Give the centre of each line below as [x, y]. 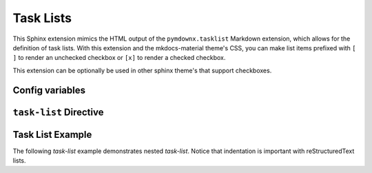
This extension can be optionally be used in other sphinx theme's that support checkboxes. [142, 70]
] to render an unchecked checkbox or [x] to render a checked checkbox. [119, 58]
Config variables [49, 90]
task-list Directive [58, 112]
